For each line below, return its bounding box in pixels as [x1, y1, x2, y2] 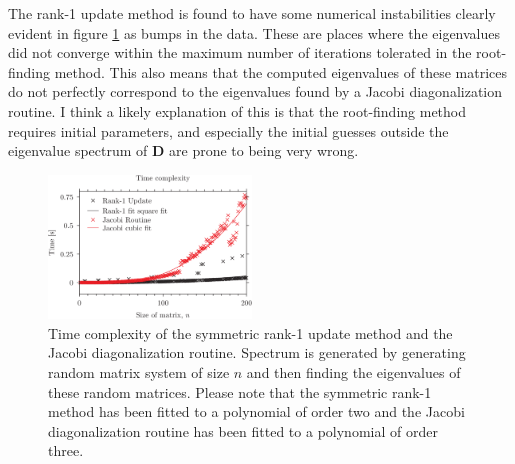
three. [48, 440, 84, 461]
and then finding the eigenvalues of [246, 362, 461, 383]
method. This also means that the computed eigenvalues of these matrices [54, 61, 508, 82]
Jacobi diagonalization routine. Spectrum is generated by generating [48, 342, 466, 363]
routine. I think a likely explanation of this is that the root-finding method [8, 100, 467, 121]
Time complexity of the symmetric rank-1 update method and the [48, 322, 453, 343]
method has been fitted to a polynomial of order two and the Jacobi [48, 401, 465, 422]
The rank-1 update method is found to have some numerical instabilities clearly [8, 3, 496, 23]
